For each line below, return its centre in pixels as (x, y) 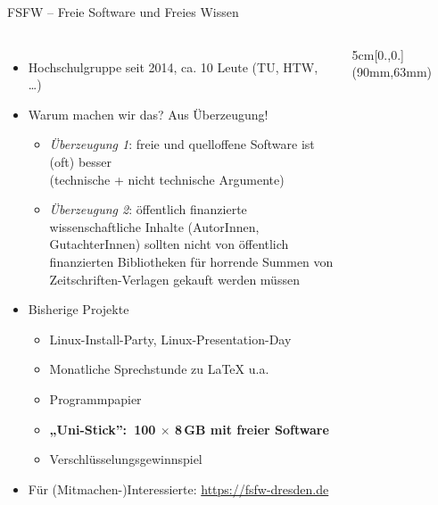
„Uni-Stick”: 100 (103, 429)
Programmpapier (95, 398)
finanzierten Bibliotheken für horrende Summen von (191, 261)
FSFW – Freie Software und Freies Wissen (123, 12)
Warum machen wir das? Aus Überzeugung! (148, 114)
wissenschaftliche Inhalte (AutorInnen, (154, 226)
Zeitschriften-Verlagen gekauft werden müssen (174, 279)
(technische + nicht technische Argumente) (167, 179)
